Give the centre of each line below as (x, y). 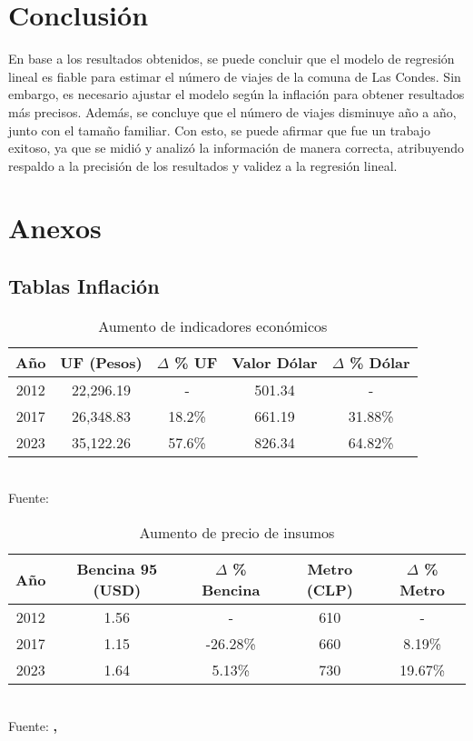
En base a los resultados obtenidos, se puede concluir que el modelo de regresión (232, 59)
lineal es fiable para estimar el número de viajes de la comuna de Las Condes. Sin (235, 76)
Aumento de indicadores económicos (213, 325)
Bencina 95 (117, 569)
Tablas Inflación (84, 286)
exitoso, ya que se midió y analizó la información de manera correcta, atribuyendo (236, 148)
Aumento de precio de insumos (237, 533)
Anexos (55, 228)
